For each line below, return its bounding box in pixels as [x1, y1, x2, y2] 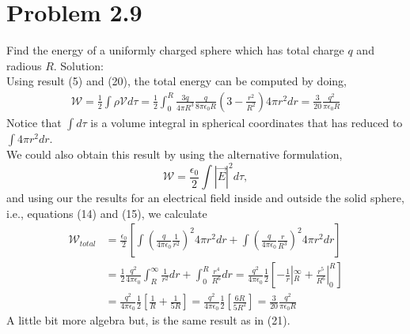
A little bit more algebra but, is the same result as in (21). [6, 312, 290, 328]
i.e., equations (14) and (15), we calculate [6, 205, 207, 221]
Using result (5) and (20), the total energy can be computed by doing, [6, 73, 347, 89]
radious [6, 57, 42, 73]
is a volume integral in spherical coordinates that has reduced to [90, 114, 403, 130]
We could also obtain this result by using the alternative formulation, [6, 145, 343, 162]
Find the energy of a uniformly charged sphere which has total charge [6, 42, 344, 58]
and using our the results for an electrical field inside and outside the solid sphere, [6, 190, 404, 206]
